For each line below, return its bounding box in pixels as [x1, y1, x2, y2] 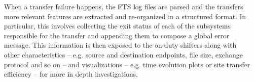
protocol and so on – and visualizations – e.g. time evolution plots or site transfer [4, 59, 250, 69]
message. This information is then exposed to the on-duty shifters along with [4, 40, 237, 50]
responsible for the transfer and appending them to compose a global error [4, 30, 229, 40]
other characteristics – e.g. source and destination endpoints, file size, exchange [4, 49, 243, 59]
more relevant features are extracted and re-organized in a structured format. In [4, 11, 246, 21]
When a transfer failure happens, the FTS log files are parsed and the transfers [4, 1, 243, 11]
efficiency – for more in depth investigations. [4, 69, 138, 79]
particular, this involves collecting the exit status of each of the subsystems [4, 21, 231, 31]
